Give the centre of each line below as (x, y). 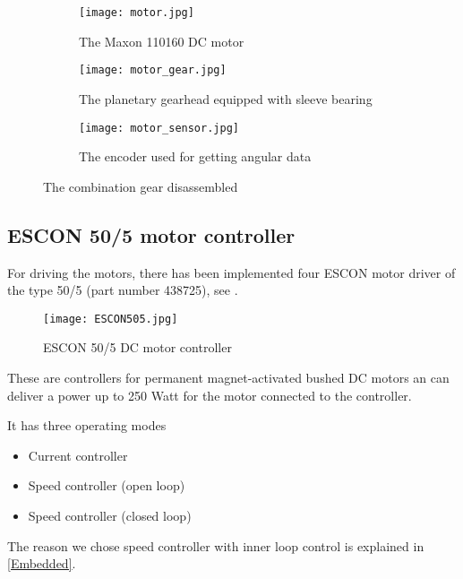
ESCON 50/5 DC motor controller (137, 347)
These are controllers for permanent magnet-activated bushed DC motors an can (228, 377)
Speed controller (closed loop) (110, 515)
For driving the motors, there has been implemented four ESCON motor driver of (231, 272)
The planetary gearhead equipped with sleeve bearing (226, 98)
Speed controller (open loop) (107, 485)
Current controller (78, 455)
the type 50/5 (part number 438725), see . (123, 290)
